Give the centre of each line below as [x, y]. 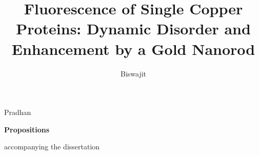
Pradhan [18, 112]
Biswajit [133, 73]
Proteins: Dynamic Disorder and [133, 28]
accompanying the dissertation [52, 147]
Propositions [27, 129]
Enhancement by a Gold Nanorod [133, 49]
